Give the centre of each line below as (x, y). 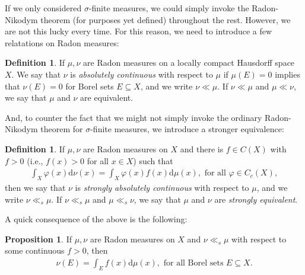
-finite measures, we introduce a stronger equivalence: (187, 129)
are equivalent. (107, 97)
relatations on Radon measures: (62, 42)
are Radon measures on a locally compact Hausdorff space (189, 63)
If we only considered (43, 8)
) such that (153, 160)
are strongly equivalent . (256, 199)
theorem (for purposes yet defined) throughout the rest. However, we (166, 19)
